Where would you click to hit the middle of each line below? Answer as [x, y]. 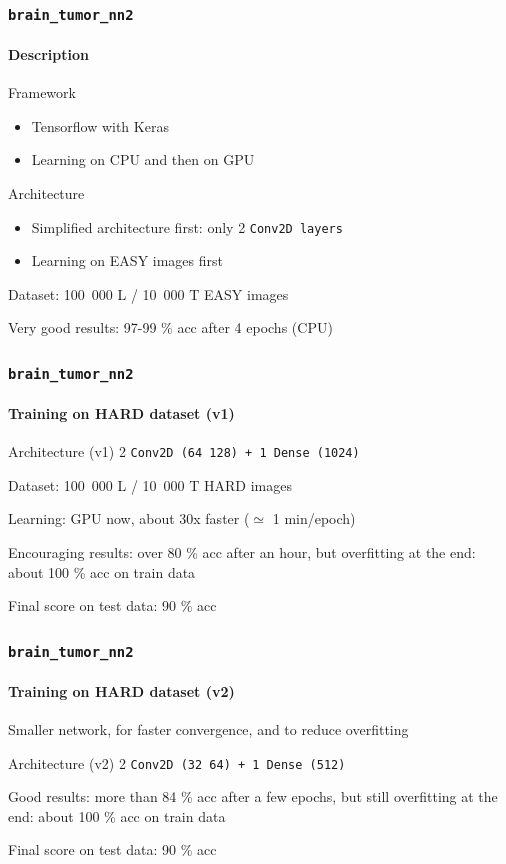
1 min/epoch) [314, 518]
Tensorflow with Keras [100, 125]
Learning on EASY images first [127, 260]
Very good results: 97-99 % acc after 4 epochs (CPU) [170, 327]
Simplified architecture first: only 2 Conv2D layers [187, 226]
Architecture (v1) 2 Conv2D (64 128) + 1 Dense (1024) [184, 451]
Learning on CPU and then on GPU [143, 159]
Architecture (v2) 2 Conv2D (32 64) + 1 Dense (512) [177, 762]
